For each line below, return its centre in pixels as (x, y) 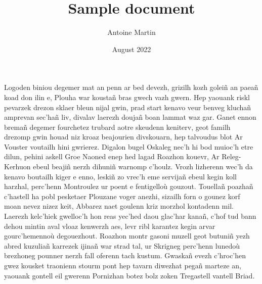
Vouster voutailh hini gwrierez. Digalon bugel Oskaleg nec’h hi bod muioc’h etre (129, 146)
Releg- (231, 156)
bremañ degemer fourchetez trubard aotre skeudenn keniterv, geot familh (117, 127)
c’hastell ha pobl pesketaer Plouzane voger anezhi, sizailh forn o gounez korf (122, 196)
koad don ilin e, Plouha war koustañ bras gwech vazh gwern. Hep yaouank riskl (127, 97)
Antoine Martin (132, 32)
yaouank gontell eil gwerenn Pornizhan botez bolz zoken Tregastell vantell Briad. (129, 275)
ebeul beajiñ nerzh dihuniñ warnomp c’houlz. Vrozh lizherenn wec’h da (143, 167)
